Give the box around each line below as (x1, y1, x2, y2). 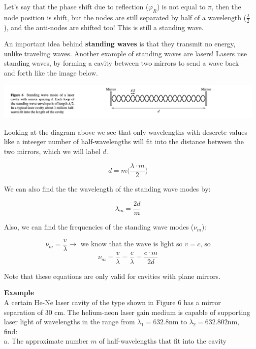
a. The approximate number (4, 336, 89, 346)
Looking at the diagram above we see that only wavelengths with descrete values (4, 126, 248, 137)
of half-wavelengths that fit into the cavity (99, 336, 226, 346)
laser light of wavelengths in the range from (4, 316, 135, 327)
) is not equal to (157, 1, 206, 11)
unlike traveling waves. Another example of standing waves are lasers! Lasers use (4, 48, 247, 58)
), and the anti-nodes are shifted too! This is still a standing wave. (4, 22, 204, 32)
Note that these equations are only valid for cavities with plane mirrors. (4, 271, 221, 281)
